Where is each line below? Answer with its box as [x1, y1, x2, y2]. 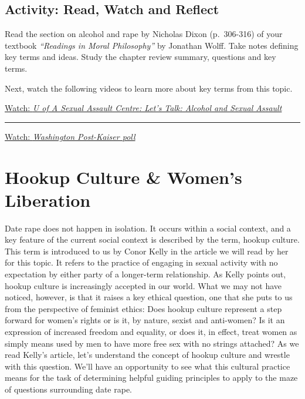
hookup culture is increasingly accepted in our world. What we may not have [5, 279, 282, 291]
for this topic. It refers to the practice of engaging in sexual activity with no [5, 256, 278, 269]
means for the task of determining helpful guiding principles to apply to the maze [5, 371, 298, 384]
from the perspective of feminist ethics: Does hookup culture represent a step [5, 302, 282, 314]
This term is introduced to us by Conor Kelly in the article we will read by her [5, 244, 289, 257]
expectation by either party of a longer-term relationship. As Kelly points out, [5, 268, 286, 280]
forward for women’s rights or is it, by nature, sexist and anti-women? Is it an [5, 314, 285, 326]
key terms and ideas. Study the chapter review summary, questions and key [5, 51, 276, 63]
